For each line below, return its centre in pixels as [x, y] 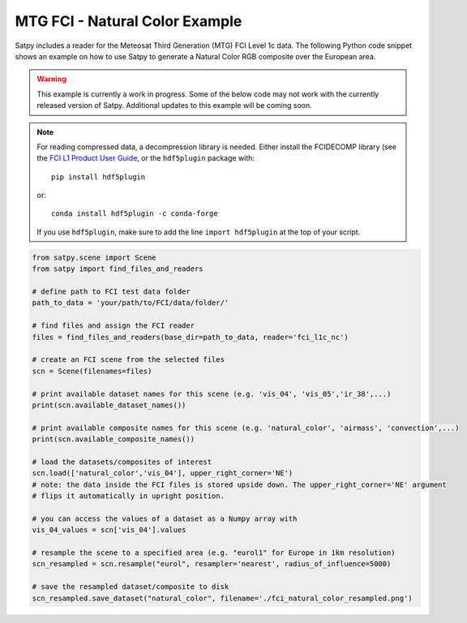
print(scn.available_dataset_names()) [109, 405]
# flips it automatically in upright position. [128, 496]
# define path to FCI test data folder [111, 292]
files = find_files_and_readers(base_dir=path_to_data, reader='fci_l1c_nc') [190, 337]
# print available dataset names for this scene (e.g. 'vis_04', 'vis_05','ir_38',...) [212, 394]
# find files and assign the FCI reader [113, 326]
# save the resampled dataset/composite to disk [131, 587]
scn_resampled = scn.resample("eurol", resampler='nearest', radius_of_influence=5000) [212, 564]
